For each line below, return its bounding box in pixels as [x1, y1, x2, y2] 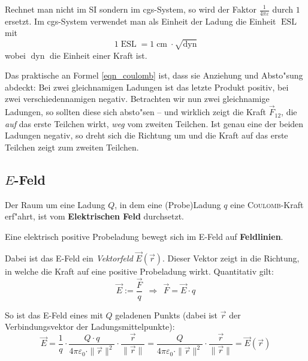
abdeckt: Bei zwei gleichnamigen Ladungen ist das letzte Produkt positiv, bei [5, 80, 289, 93]
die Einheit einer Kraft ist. [50, 49, 147, 61]
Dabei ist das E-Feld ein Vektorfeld [5, 251, 133, 264]
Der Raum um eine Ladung [5, 198, 105, 210]
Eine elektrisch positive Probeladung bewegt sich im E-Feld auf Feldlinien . [5, 230, 283, 242]
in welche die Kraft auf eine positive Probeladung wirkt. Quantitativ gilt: [5, 264, 274, 277]
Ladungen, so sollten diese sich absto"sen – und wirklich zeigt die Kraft [5, 106, 267, 118]
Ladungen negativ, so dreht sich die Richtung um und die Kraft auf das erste [5, 129, 288, 142]
